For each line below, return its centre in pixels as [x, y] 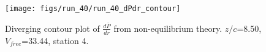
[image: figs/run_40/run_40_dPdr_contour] [93, 9]
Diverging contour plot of [52, 28]
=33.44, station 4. [55, 40]
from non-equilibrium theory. [168, 28]
